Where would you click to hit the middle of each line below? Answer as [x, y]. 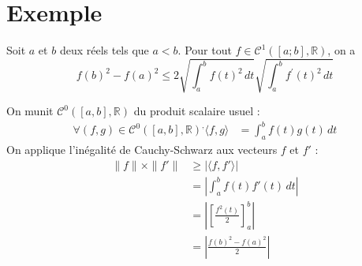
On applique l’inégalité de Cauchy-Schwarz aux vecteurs [142, 150]
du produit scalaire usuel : [197, 111]
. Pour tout [205, 50]
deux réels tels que [104, 50]
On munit [30, 111]
